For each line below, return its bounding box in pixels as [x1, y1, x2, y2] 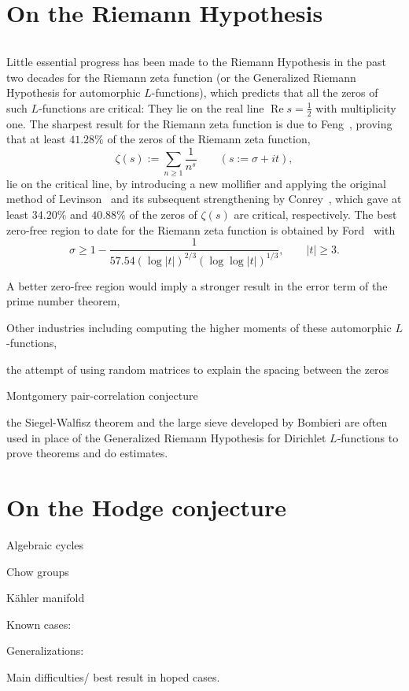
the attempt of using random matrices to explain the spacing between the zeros [6, 360, 389, 377]
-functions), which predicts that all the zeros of [151, 84, 378, 101]
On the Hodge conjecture [6, 491, 286, 523]
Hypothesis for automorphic [6, 84, 141, 101]
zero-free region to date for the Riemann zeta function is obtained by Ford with [6, 221, 396, 238]
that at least [6, 131, 66, 147]
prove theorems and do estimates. [6, 445, 168, 461]
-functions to [337, 429, 399, 445]
